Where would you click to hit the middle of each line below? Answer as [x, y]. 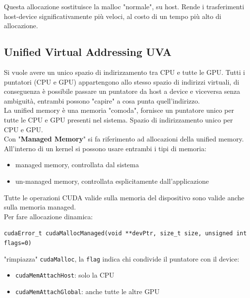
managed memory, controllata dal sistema [77, 165]
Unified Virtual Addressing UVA [88, 52]
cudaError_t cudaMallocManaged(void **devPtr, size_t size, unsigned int [125, 234]
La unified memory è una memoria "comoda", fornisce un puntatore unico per [119, 110]
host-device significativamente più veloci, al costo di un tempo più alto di [113, 16]
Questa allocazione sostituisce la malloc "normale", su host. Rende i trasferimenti [124, 6]
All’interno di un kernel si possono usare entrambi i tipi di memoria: [105, 148]
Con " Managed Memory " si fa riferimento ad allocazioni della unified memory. [124, 139]
